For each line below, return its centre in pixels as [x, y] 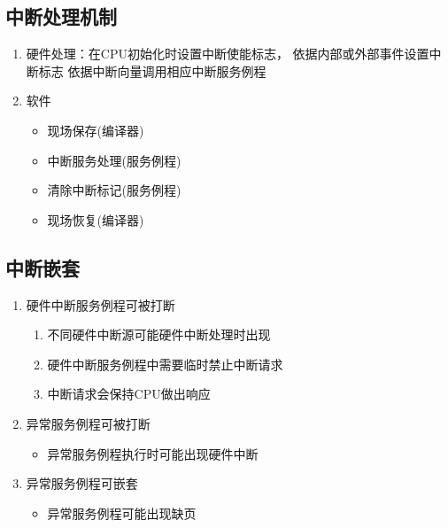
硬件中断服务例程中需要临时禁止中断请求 [165, 364]
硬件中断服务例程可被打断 [100, 304]
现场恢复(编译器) [96, 219]
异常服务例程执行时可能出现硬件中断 [153, 453]
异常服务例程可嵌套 [82, 483]
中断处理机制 [61, 16]
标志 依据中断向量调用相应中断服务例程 [152, 70]
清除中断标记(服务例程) [114, 190]
